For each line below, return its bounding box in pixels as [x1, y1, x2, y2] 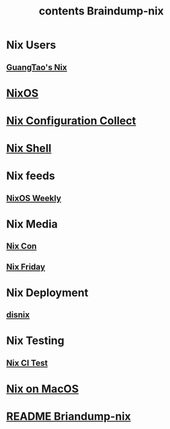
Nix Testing [6, 334, 65, 348]
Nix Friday [6, 261, 45, 272]
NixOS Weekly [6, 193, 61, 203]
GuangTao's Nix [6, 62, 68, 72]
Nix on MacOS [6, 382, 79, 396]
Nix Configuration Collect [6, 113, 137, 127]
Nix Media [6, 217, 58, 230]
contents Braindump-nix [39, 4, 164, 18]
